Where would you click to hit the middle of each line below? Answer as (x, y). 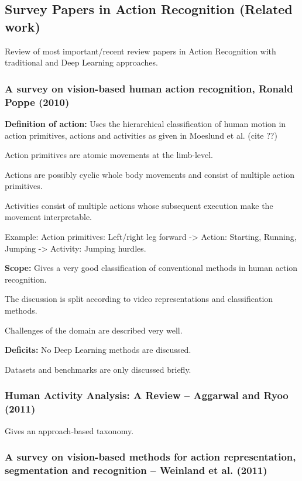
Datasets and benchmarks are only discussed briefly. (98, 369)
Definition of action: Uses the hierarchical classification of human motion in (145, 123)
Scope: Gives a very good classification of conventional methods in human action (151, 268)
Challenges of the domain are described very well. (94, 330)
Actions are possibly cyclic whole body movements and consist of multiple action (150, 174)
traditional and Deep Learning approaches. (81, 62)
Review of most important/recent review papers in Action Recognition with (140, 51)
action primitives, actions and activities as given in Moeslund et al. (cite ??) (141, 135)
